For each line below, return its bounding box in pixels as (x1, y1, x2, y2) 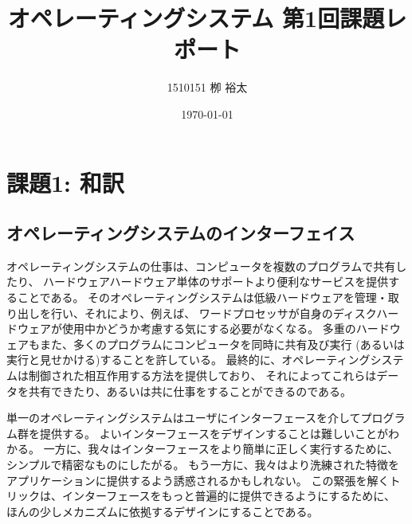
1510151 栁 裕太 (167, 79, 248, 96)
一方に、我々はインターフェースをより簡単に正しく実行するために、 (43, 440, 398, 457)
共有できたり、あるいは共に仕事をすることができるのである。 (28, 382, 352, 399)
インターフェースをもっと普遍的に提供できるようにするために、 (61, 487, 395, 504)
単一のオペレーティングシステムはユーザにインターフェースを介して (6, 409, 361, 426)
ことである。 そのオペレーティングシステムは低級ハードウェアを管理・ (17, 289, 388, 306)
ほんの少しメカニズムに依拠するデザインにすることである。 (6, 502, 319, 519)
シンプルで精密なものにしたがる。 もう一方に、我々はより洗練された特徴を (6, 456, 400, 473)
